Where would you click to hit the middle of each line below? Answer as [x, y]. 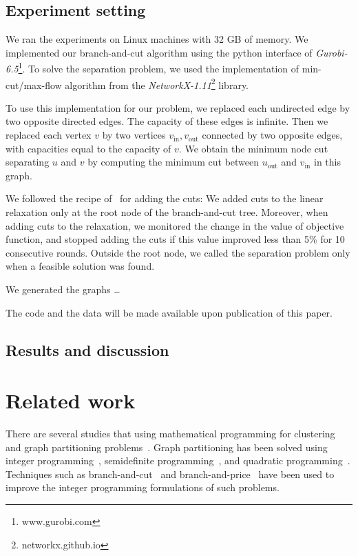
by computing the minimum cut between [173, 162]
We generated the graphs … [63, 289]
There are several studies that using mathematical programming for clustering [170, 434]
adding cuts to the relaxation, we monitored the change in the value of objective [175, 225]
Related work [71, 400]
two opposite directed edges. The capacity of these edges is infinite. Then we [167, 121]
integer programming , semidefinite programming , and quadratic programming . [178, 460]
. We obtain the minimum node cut [253, 148]
